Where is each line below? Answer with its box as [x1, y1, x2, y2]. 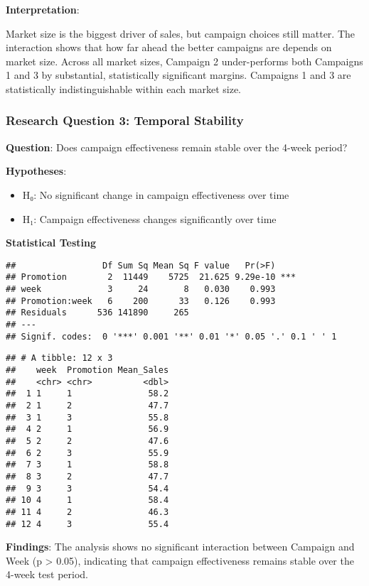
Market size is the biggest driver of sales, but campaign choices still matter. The [6, 26, 355, 40]
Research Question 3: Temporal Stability [6, 112, 244, 129]
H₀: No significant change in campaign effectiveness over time [22, 187, 289, 202]
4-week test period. [6, 567, 88, 582]
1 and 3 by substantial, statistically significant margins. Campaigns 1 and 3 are [6, 67, 351, 82]
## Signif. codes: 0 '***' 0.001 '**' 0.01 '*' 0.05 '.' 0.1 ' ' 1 [6, 331, 337, 342]
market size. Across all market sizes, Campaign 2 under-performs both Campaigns [6, 53, 363, 68]
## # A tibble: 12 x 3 [6, 353, 113, 364]
